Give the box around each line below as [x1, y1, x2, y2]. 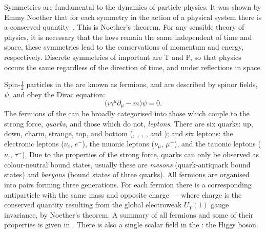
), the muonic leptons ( [82, 138, 155, 149]
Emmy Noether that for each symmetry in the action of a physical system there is [4, 11, 262, 22]
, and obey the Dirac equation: [9, 89, 105, 99]
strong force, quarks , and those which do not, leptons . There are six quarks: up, [4, 118, 253, 129]
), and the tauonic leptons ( [174, 138, 261, 149]
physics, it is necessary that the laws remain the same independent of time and [4, 31, 252, 42]
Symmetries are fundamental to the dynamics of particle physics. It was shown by [4, 2, 261, 12]
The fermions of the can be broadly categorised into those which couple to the [4, 108, 250, 119]
